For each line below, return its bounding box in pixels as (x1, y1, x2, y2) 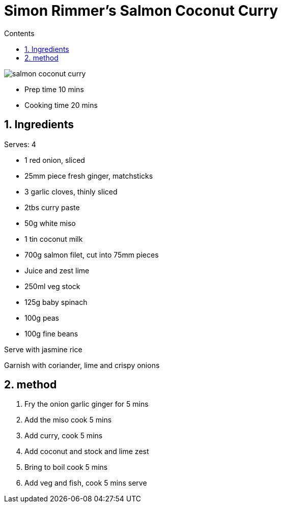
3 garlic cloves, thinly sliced (24, 187, 118, 196)
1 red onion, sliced (24, 155, 85, 164)
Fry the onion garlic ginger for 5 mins (24, 400, 149, 409)
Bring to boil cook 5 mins (24, 463, 108, 472)
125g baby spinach (24, 297, 88, 306)
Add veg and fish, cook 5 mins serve (24, 478, 147, 488)
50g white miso (24, 218, 76, 228)
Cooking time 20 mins (24, 100, 98, 109)
